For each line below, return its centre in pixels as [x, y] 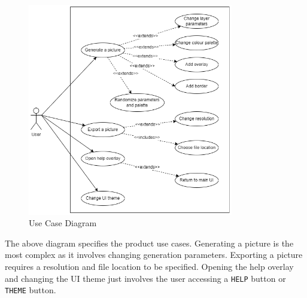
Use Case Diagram [63, 223]
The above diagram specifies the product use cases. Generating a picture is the [149, 243]
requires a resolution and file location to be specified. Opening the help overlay [149, 267]
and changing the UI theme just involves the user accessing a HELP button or [145, 278]
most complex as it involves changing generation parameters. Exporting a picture [154, 255]
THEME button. [31, 290]
